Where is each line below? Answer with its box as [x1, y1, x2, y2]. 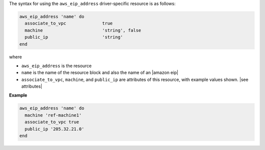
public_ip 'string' [25, 34, 123, 40]
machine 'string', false [25, 27, 141, 33]
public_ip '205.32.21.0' [25, 126, 84, 132]
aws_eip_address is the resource [21, 63, 92, 69]
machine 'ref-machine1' [25, 112, 82, 118]
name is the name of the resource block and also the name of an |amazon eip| [21, 70, 179, 75]
